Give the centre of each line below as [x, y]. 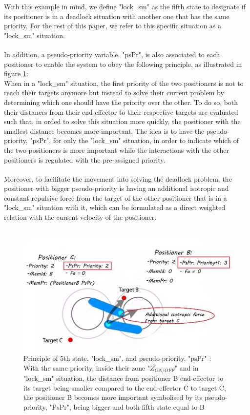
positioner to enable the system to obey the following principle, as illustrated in [123, 64]
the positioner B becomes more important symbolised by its [113, 397]
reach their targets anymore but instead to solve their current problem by [114, 93]
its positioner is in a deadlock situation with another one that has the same [117, 16]
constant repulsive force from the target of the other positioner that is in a [115, 197]
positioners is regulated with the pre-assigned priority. [85, 159]
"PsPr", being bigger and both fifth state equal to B [127, 406]
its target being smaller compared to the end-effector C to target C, [125, 387]
